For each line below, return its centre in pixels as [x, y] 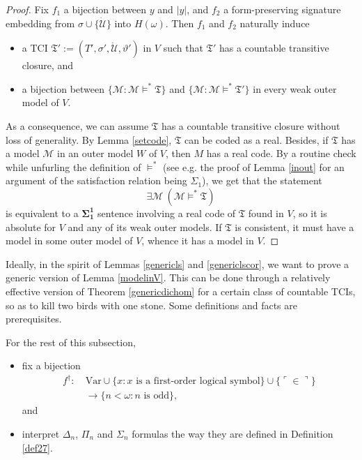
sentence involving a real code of [167, 213]
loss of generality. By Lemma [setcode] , [89, 139]
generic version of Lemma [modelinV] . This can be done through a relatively [168, 277]
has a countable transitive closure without [251, 125]
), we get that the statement [262, 180]
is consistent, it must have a [294, 227]
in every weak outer [295, 88]
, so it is [310, 213]
